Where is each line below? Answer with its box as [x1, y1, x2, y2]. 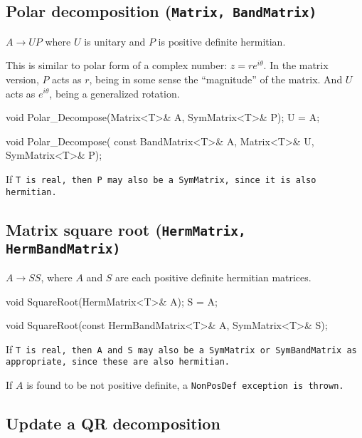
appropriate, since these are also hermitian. [6, 357, 230, 367]
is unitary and [84, 33, 146, 48]
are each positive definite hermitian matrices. [115, 270, 312, 284]
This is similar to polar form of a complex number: [6, 58, 228, 73]
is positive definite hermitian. [158, 33, 286, 48]
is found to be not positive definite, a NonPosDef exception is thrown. [26, 377, 344, 392]
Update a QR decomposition [6, 412, 220, 434]
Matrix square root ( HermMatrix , [6, 218, 246, 240]
